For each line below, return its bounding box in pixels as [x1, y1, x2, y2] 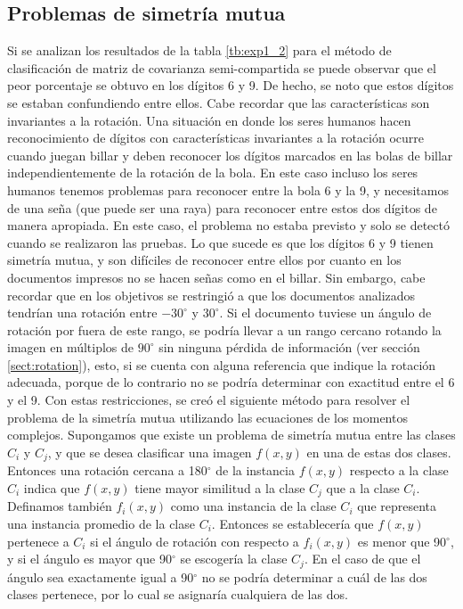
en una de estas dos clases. [306, 442, 451, 461]
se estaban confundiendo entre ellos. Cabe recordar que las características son [7, 93, 430, 111]
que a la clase [326, 478, 400, 497]
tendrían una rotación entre [7, 303, 158, 322]
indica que [23, 478, 80, 497]
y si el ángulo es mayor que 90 [7, 549, 172, 568]
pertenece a [7, 531, 69, 550]
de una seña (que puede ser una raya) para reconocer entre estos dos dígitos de [7, 198, 437, 217]
